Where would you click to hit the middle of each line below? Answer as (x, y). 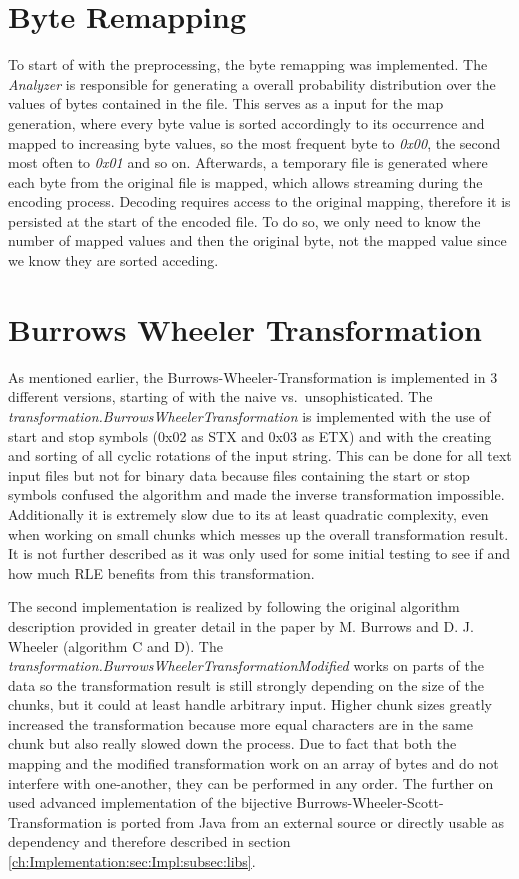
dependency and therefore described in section (149, 841)
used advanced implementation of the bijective (150, 802)
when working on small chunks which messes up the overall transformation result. (258, 533)
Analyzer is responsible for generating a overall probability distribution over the (252, 83)
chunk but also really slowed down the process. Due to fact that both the (232, 743)
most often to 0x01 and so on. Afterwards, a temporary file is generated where (248, 162)
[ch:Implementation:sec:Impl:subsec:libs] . (132, 861)
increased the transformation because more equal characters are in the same (240, 723)
